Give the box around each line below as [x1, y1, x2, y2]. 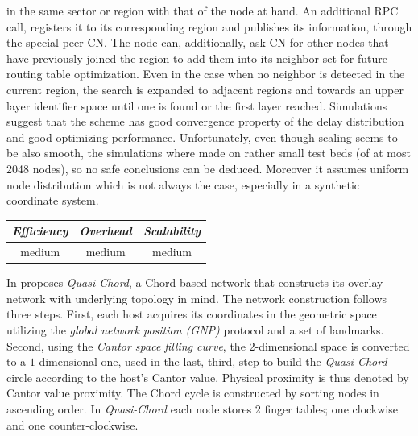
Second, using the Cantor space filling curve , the [6, 337, 246, 354]
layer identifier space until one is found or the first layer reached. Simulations [6, 97, 387, 114]
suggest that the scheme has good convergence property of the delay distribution [6, 113, 404, 130]
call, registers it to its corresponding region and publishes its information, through [6, 18, 412, 35]
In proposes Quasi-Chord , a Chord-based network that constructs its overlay [6, 274, 383, 291]
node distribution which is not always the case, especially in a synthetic [6, 176, 359, 193]
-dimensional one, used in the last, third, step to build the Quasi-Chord [35, 353, 387, 370]
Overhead [79, 222, 132, 239]
